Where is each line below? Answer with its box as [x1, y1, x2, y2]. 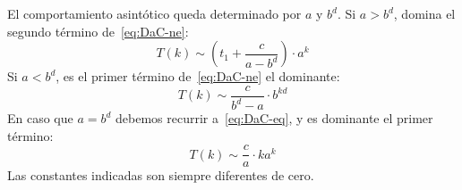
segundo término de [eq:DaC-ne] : [7, 21, 189, 40]
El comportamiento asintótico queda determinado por [7, 4, 302, 22]
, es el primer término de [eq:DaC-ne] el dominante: [56, 67, 340, 86]
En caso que [7, 109, 73, 128]
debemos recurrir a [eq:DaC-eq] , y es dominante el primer [115, 109, 433, 128]
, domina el [393, 4, 456, 22]
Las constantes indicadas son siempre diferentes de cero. [7, 166, 314, 185]
